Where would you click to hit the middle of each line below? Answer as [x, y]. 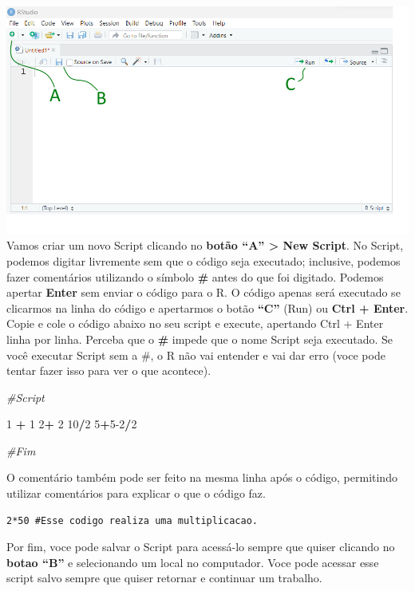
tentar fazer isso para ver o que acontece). [109, 370]
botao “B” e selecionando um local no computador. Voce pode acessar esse [193, 562]
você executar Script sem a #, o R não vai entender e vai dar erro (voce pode [196, 355]
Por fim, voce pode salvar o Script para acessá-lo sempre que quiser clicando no [201, 547]
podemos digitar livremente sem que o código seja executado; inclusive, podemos [204, 260]
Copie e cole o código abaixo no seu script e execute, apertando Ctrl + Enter [195, 323]
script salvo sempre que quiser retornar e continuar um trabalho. [164, 578]
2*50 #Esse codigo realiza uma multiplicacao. [132, 520]
